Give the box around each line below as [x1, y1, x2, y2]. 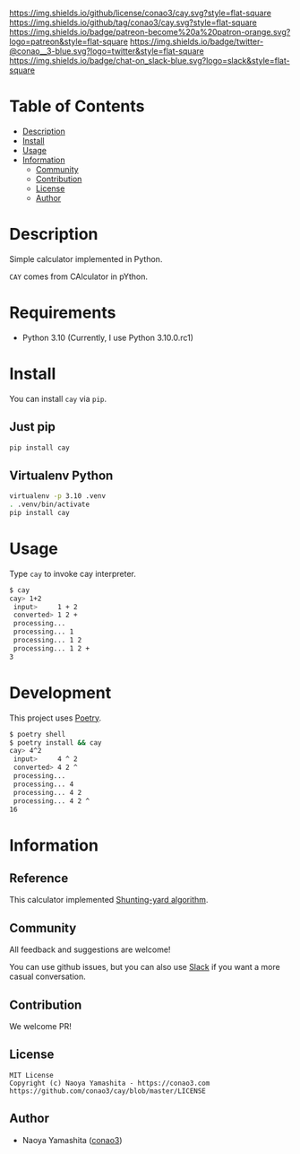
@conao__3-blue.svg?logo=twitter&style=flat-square [9, 46, 204, 57]
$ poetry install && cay [9, 738, 102, 747]
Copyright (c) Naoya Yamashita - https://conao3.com [9, 1079, 210, 1088]
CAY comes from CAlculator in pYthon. [9, 271, 149, 282]
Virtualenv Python [9, 468, 114, 483]
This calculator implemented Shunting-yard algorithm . [9, 895, 209, 905]
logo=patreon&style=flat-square [9, 36, 128, 47]
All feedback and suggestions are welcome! [9, 944, 171, 955]
